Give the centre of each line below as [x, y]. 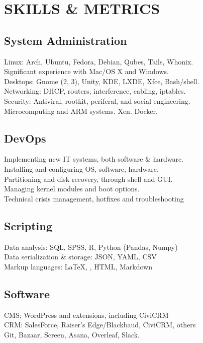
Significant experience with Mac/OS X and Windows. [86, 71]
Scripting [28, 225]
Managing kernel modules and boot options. [72, 189]
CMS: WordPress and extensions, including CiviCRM [86, 315]
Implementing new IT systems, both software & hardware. [94, 159]
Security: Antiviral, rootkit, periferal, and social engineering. [97, 100]
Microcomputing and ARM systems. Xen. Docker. [81, 111]
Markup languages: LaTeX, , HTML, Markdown [78, 266]
